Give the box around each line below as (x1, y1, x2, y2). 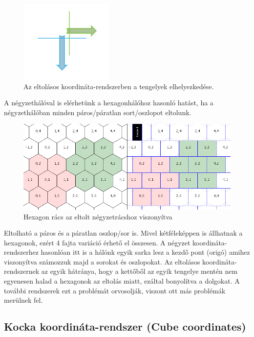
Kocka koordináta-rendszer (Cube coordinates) (4, 319, 246, 334)
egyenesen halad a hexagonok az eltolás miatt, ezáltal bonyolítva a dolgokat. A (4, 276, 240, 286)
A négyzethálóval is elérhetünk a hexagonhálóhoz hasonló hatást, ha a (4, 97, 213, 108)
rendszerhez (4, 247, 39, 257)
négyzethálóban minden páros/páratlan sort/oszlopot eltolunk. (4, 107, 191, 117)
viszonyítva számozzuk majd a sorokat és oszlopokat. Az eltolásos (4, 256, 200, 266)
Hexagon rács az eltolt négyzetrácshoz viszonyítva (23, 211, 172, 221)
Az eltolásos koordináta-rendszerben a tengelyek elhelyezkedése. (23, 81, 214, 91)
